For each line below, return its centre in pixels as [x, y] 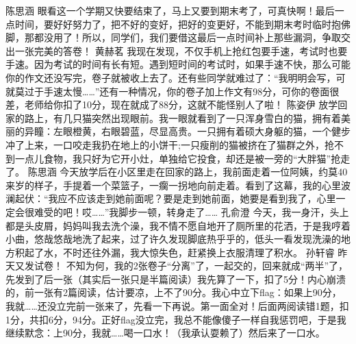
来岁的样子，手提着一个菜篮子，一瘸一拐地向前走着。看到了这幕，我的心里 [173, 185]
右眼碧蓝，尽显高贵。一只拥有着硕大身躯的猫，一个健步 [226, 131]
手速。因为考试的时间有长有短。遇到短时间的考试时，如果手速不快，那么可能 [178, 64]
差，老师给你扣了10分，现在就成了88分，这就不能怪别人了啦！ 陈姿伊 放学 [172, 105]
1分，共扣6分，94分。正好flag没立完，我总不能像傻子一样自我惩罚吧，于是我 [176, 319]
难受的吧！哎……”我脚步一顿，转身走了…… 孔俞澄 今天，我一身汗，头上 [191, 211]
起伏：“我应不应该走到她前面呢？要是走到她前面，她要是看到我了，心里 [175, 198]
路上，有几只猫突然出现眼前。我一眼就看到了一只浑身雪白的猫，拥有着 [182, 118]
